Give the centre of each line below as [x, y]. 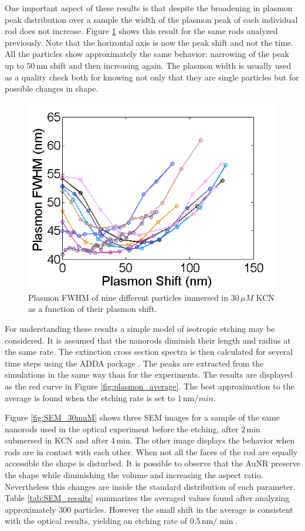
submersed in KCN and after [57, 440]
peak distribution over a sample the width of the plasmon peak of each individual [151, 19]
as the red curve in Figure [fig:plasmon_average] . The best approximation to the [150, 386]
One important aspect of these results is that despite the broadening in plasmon [149, 8]
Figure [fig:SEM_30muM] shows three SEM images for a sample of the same [142, 417]
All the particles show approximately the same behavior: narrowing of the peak [147, 54]
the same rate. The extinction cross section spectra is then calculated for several [149, 352]
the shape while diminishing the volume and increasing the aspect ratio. [134, 475]
